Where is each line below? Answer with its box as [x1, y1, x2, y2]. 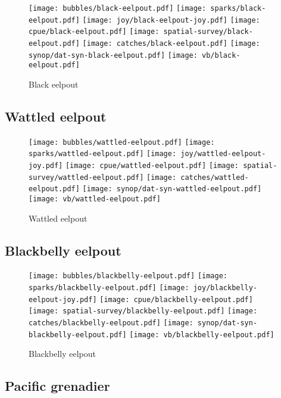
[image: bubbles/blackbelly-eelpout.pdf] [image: [29, 272, 227, 281]
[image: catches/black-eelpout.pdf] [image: [82, 39, 260, 48]
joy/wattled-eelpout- [180, 150, 266, 158]
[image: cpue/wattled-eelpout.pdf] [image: [65, 161, 239, 170]
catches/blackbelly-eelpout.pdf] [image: [29, 319, 193, 328]
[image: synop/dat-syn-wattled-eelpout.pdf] [82, 185, 262, 194]
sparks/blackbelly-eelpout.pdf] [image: [29, 284, 189, 293]
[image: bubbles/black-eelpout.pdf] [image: [29, 4, 207, 13]
